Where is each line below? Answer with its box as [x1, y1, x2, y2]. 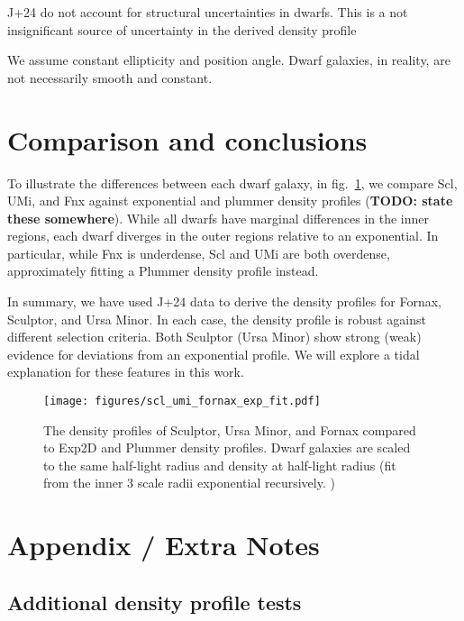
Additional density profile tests [7, 588, 302, 616]
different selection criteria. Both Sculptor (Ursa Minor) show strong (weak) [7, 327, 422, 346]
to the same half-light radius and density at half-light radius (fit [43, 455, 396, 474]
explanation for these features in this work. [7, 362, 244, 381]
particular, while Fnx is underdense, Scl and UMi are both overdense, [7, 243, 390, 262]
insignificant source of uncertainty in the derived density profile [7, 20, 357, 39]
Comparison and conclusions [7, 121, 368, 158]
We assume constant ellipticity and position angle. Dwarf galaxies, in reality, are [7, 50, 450, 69]
